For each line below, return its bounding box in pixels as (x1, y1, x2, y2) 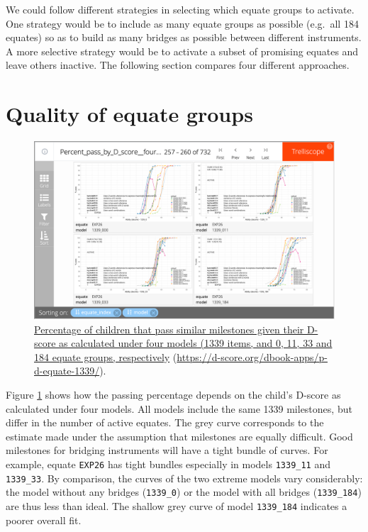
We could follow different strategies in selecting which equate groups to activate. (6, 2, 355, 16)
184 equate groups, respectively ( (34, 349, 177, 364)
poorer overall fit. (6, 512, 82, 527)
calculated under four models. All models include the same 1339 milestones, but (6, 401, 352, 416)
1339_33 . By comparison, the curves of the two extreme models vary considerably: (6, 470, 363, 485)
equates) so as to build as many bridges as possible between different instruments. (6, 30, 362, 45)
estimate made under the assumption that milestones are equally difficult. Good (6, 428, 353, 443)
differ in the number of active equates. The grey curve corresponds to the (6, 415, 324, 430)
